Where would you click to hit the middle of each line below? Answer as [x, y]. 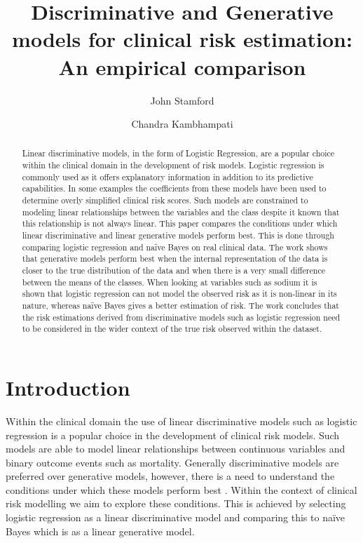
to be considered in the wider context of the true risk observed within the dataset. [172, 329]
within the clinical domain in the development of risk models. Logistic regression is [173, 165]
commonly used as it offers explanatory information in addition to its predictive [167, 176]
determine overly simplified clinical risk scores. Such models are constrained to [165, 200]
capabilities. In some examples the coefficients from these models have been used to [174, 188]
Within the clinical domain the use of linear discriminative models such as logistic [181, 421]
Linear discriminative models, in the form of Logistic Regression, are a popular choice [178, 153]
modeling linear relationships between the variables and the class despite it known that [181, 212]
